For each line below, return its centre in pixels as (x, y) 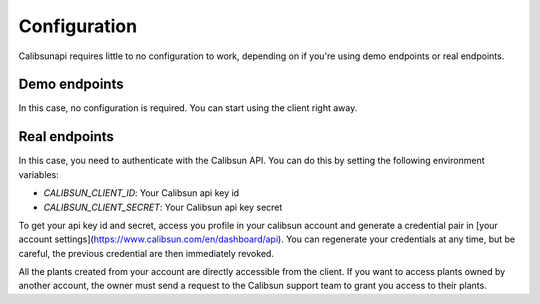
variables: (38, 174)
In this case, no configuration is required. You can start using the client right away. (188, 108)
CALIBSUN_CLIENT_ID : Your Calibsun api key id (141, 193)
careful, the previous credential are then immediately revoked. (146, 253)
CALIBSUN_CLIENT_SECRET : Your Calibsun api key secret (163, 207)
